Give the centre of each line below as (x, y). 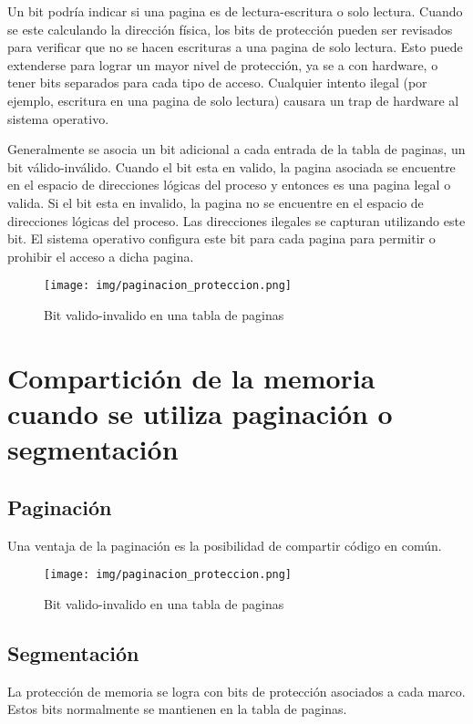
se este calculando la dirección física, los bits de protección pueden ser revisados (230, 29)
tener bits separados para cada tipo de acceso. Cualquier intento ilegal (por (217, 83)
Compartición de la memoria (191, 377)
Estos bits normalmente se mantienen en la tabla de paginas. (177, 709)
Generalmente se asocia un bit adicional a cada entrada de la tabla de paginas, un (236, 149)
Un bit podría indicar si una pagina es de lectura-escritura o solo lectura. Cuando (235, 11)
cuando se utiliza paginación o (200, 413)
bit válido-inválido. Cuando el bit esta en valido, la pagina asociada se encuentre (231, 166)
